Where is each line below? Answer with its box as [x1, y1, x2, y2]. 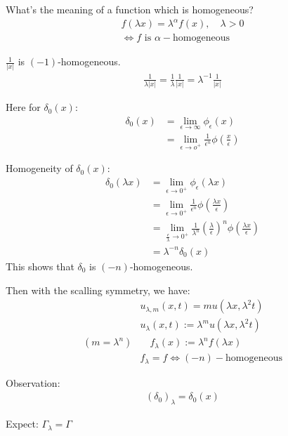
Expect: [6, 416, 39, 431]
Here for [6, 100, 41, 114]
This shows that [6, 258, 74, 273]
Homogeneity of [6, 161, 73, 176]
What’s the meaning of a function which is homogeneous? [6, 2, 254, 16]
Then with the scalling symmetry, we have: [6, 282, 190, 297]
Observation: [6, 375, 60, 390]
